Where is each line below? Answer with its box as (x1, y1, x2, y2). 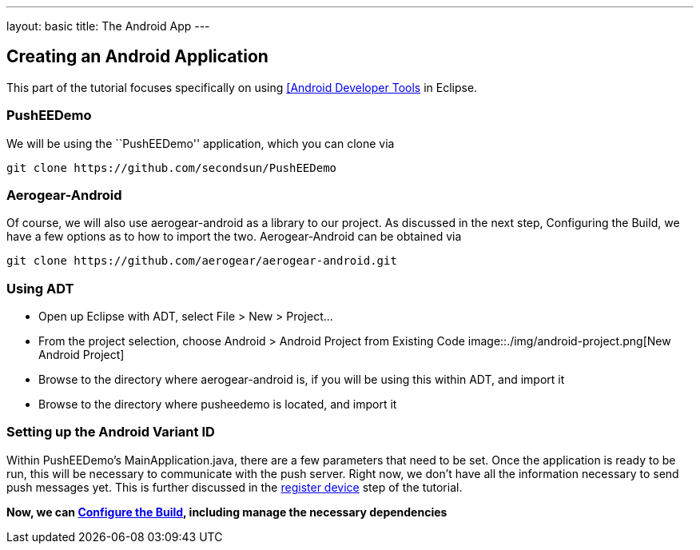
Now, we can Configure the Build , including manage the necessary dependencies (6, 504, 447, 519)
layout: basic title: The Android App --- (6, 19, 210, 33)
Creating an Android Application (6, 46, 268, 67)
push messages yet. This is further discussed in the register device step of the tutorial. (6, 480, 463, 494)
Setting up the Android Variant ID (6, 424, 215, 440)
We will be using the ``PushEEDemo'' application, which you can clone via (6, 136, 395, 150)
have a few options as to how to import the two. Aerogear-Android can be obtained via (6, 229, 462, 244)
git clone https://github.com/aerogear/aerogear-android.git (6, 254, 397, 268)
